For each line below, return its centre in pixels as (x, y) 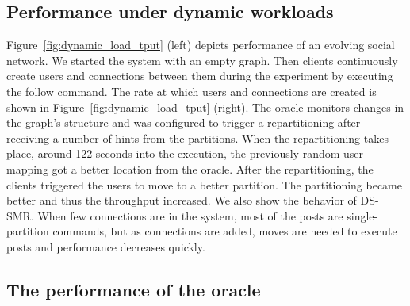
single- (362, 215)
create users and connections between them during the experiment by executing (200, 76)
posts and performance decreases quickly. (106, 246)
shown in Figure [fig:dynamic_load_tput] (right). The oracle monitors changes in (205, 107)
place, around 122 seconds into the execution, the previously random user (185, 153)
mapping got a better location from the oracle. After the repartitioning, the (190, 168)
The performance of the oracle (134, 289)
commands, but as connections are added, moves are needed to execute (225, 231)
